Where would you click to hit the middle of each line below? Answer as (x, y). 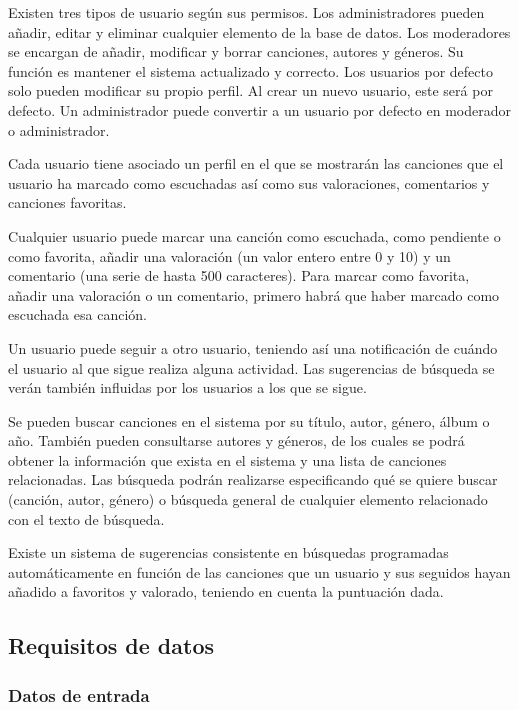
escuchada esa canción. (77, 314)
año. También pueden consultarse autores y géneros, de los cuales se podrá (236, 440)
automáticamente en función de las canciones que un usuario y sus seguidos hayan (259, 571)
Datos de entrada (79, 694)
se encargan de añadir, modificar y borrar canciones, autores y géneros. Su (236, 51)
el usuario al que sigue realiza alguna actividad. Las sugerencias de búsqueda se (251, 367)
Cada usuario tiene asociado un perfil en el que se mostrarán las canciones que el (256, 163)
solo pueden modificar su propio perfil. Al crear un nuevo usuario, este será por (250, 90)
